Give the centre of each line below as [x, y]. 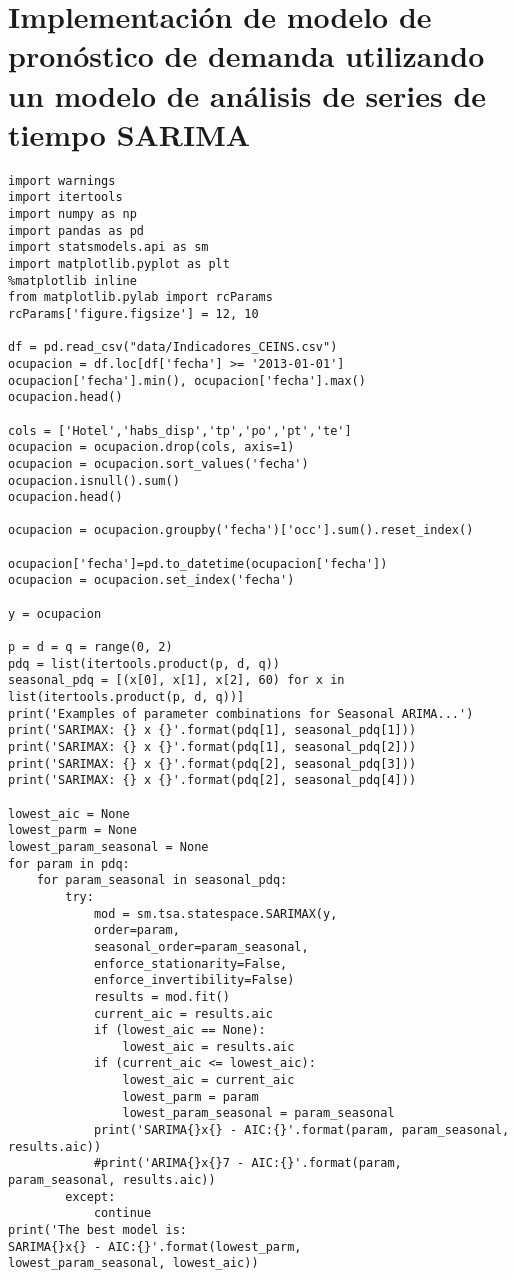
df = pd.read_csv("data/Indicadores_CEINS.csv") [173, 347]
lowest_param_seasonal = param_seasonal [258, 1113]
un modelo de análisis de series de [247, 94]
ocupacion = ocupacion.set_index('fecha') [151, 580]
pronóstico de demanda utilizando [246, 55]
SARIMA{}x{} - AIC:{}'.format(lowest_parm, [155, 1246]
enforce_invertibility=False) [194, 980]
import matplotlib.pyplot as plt [119, 263]
